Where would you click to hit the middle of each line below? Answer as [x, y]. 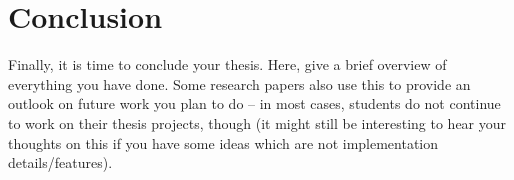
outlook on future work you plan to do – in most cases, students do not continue [254, 103]
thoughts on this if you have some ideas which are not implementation [223, 142]
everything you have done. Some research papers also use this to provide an [239, 83]
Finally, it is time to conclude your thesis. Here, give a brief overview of [227, 64]
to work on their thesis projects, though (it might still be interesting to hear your [257, 122]
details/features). [60, 162]
